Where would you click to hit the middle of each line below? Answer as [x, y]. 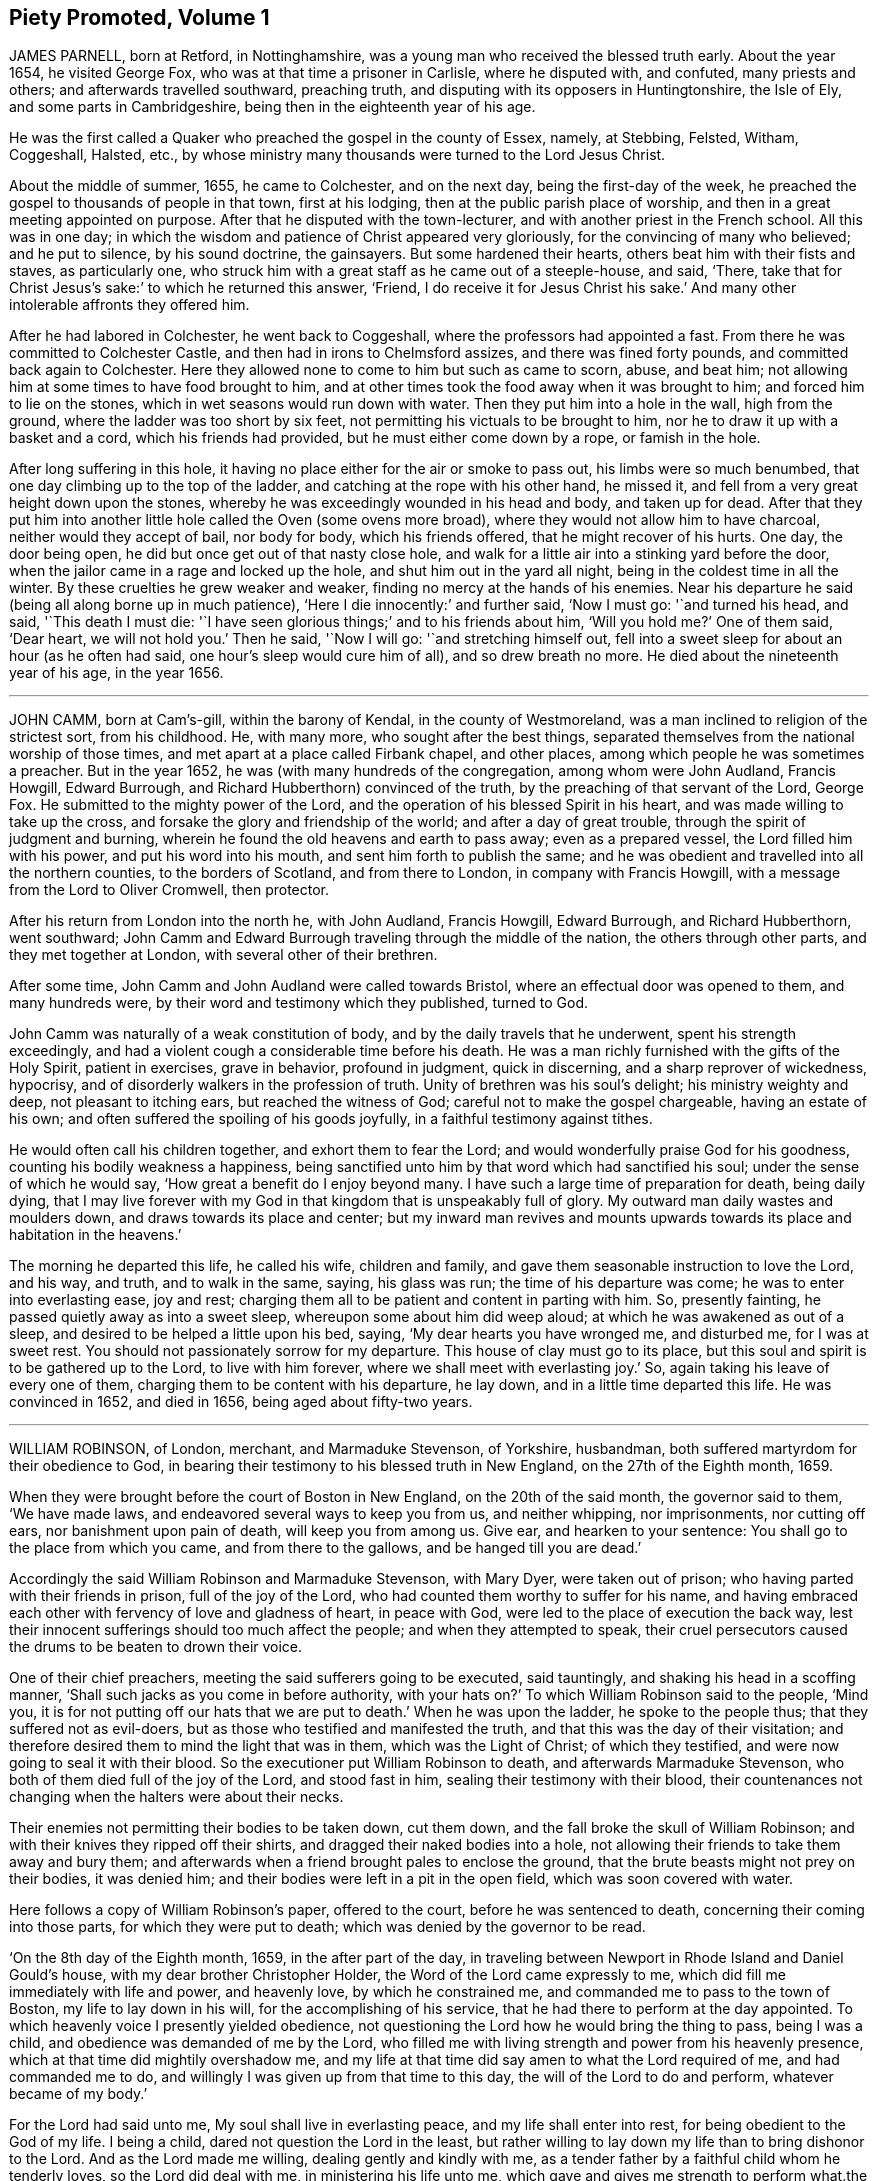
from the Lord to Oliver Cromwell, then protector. [169, 890]
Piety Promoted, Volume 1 [139, 17]
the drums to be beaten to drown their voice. [156, 1647]
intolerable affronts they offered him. [129, 305]
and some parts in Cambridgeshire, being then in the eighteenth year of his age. [272, 107]
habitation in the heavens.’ [95, 1235]
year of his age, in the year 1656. [116, 673]
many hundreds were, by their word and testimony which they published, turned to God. [299, 1003]
